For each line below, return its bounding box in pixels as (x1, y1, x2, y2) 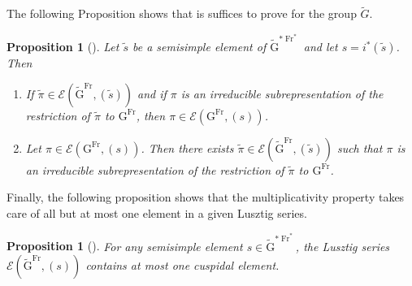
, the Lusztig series (295, 237, 390, 254)
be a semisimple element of (132, 38, 267, 55)
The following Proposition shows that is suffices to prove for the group (7, 5, 357, 22)
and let (303, 38, 338, 55)
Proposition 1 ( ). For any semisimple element (7, 237, 243, 254)
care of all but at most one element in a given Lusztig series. (7, 204, 307, 221)
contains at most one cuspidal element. (85, 257, 280, 274)
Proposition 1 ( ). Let (7, 38, 119, 55)
